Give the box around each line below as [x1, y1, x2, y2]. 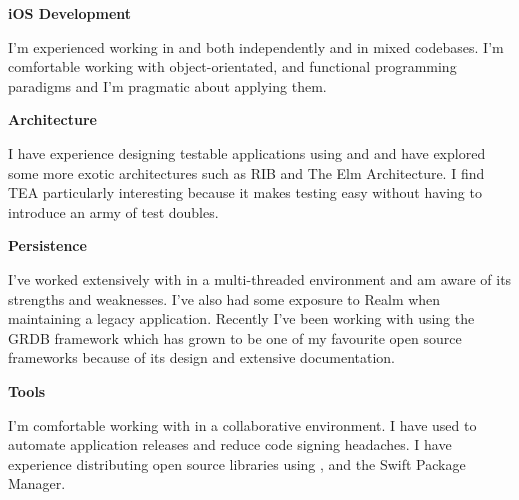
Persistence [8, 235, 87, 256]
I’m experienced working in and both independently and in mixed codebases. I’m [8, 36, 504, 57]
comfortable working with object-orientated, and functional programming [8, 56, 457, 77]
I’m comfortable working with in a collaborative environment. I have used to [8, 414, 477, 435]
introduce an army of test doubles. [8, 201, 219, 222]
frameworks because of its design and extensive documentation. [8, 347, 396, 368]
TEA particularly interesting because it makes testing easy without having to [8, 182, 482, 203]
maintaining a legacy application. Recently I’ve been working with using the [8, 308, 475, 329]
